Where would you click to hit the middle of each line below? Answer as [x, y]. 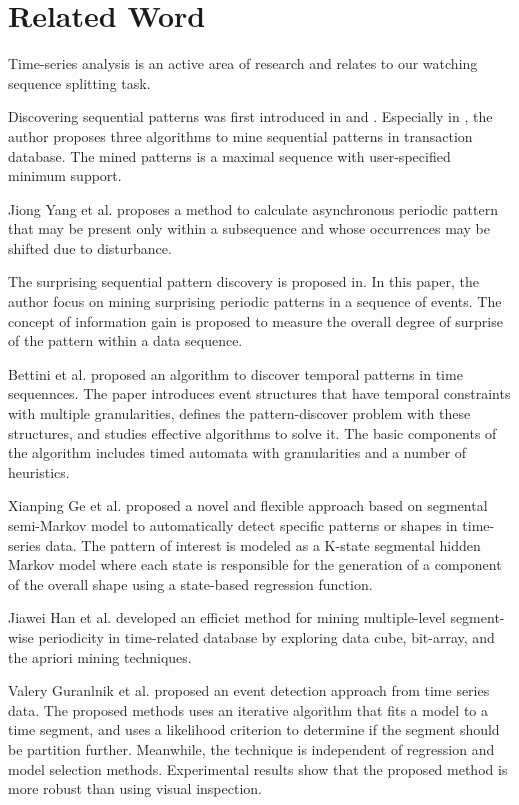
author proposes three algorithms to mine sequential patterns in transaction [240, 135]
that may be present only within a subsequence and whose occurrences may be [249, 228]
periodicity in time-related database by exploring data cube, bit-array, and [266, 636]
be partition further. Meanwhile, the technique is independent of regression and [251, 748]
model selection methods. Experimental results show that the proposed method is [258, 768]
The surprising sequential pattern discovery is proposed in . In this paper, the [243, 281]
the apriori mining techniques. [100, 656]
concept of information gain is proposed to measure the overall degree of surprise [255, 320]
